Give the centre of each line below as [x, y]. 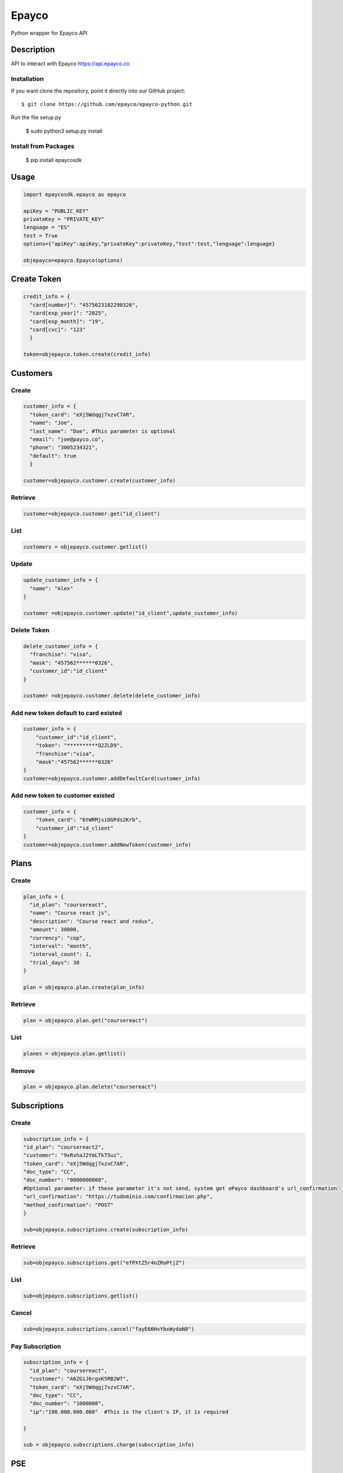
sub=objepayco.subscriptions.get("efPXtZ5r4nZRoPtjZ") [104, 1263]
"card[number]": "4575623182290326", [84, 305]
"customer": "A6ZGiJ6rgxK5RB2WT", [80, 1379]
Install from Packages [43, 146]
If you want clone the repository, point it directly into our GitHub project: [98, 91]
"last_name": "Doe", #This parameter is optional [103, 431]
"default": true [53, 456]
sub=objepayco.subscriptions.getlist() [81, 1296]
